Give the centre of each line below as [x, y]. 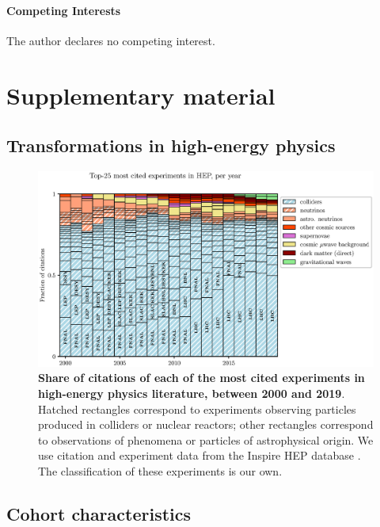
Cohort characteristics [99, 513]
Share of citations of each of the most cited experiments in [201, 378]
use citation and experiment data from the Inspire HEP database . [199, 455]
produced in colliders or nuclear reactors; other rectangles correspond [206, 424]
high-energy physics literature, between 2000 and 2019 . [192, 393]
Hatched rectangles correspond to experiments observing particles [197, 409]
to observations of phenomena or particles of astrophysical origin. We [206, 439]
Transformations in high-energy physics [171, 145]
